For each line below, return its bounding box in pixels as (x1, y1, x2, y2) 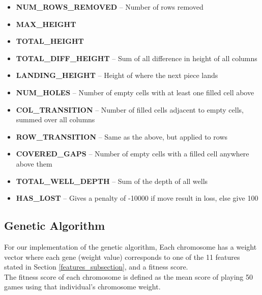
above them (16, 158, 52, 169)
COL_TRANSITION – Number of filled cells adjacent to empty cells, (16, 104, 244, 115)
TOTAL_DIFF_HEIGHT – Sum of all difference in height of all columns (16, 52, 257, 63)
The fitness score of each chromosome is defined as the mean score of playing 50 (4, 271, 253, 282)
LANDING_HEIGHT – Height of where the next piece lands (16, 70, 218, 81)
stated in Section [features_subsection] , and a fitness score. (4, 261, 188, 272)
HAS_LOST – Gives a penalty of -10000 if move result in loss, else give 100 (16, 193, 258, 203)
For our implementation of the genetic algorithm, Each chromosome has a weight (4, 241, 257, 252)
